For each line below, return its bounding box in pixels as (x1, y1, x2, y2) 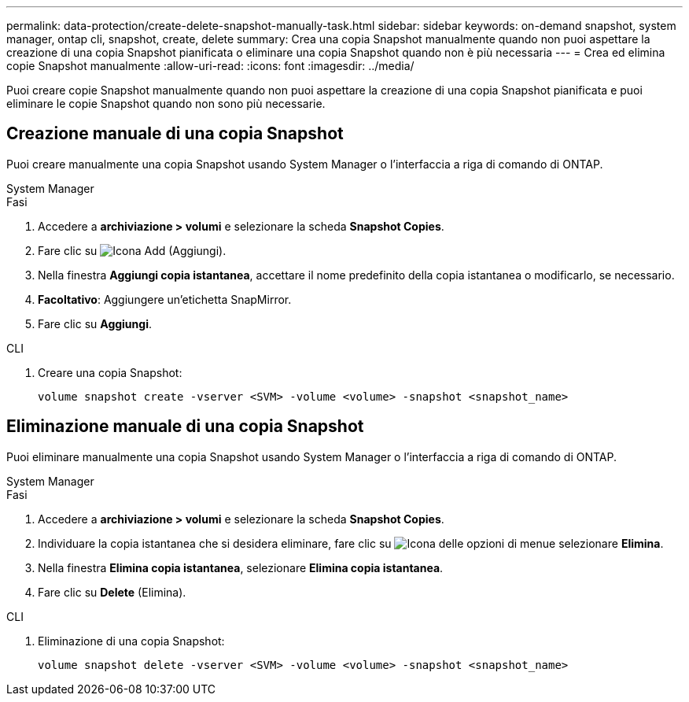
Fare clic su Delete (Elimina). (38, 585, 186, 599)
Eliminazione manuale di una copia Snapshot (6, 416, 364, 437)
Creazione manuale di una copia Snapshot (6, 124, 344, 144)
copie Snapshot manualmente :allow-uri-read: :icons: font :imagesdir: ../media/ (6, 59, 415, 72)
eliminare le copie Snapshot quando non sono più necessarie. (6, 97, 326, 110)
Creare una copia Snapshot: (38, 365, 182, 379)
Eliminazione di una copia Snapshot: (38, 634, 225, 648)
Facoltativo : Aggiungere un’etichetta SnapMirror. (38, 292, 292, 306)
